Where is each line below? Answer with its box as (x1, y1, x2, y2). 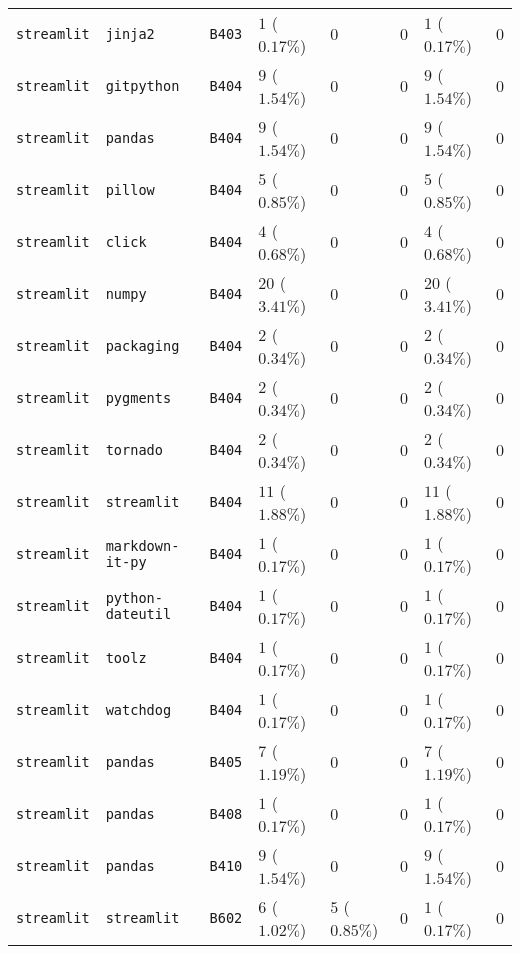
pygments (105, 390, 172, 406)
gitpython (105, 78, 180, 94)
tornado (105, 442, 163, 458)
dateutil (105, 606, 172, 622)
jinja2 (105, 26, 155, 42)
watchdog (105, 702, 172, 718)
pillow (105, 182, 155, 198)
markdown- (105, 538, 180, 554)
